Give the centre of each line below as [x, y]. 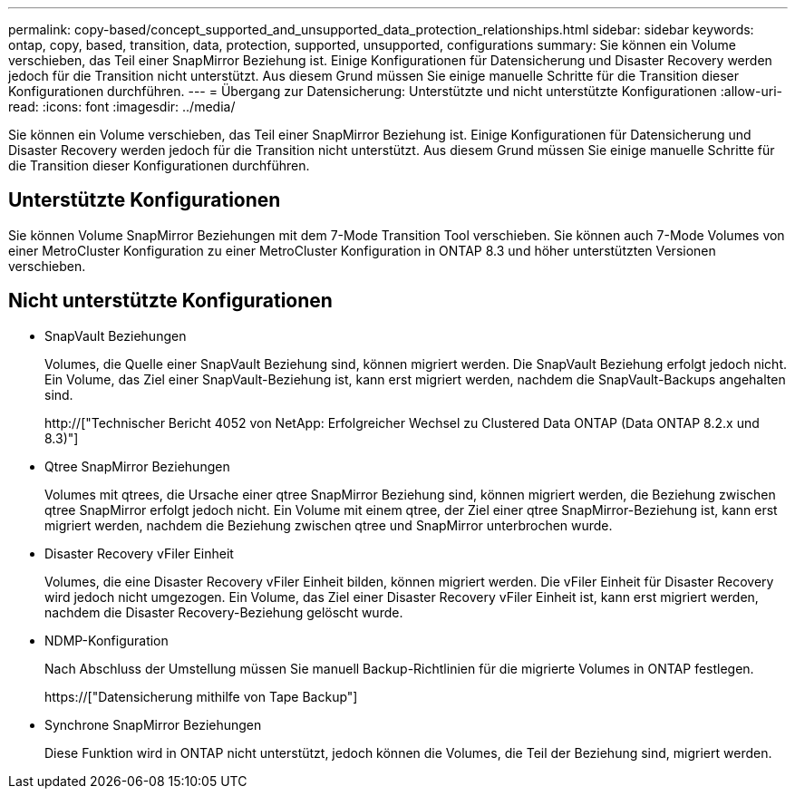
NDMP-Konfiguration [107, 640]
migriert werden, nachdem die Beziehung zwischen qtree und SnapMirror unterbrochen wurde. [329, 525]
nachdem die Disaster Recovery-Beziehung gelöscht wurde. [224, 612]
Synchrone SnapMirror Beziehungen [153, 724]
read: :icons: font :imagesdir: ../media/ [122, 107]
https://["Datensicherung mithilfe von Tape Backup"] [201, 696]
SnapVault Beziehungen [116, 335]
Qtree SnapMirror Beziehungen [137, 466]
